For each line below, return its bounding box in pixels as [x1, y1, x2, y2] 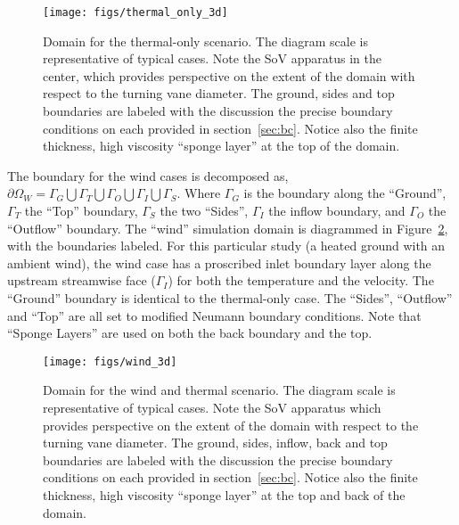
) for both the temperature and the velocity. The [168, 271, 434, 290]
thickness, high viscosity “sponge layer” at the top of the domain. [43, 136, 400, 155]
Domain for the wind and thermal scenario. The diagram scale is [43, 381, 396, 399]
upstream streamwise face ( [7, 271, 156, 290]
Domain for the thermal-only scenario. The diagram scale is [43, 31, 368, 50]
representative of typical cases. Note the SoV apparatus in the [43, 49, 381, 68]
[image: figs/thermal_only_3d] [43, 6, 228, 19]
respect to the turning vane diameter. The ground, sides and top [43, 84, 395, 103]
